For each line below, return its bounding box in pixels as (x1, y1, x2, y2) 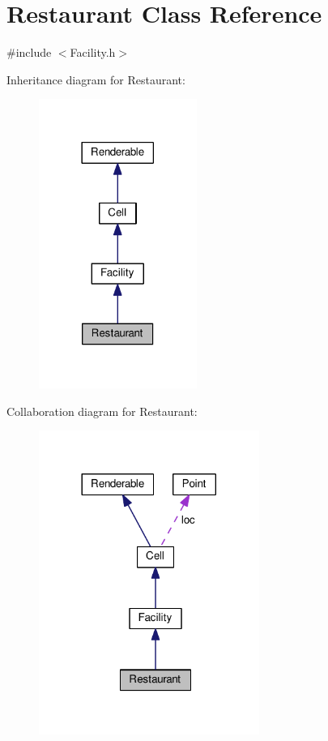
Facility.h (70, 44, 116, 61)
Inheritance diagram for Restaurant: (6, 71, 185, 88)
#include (6, 44, 52, 61)
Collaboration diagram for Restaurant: (6, 402, 198, 419)
